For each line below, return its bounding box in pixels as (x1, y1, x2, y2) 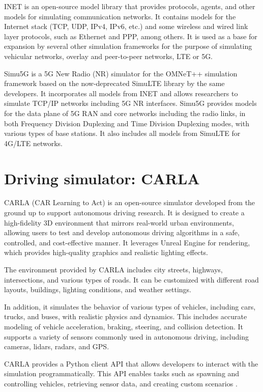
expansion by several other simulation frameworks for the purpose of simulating (4, 41, 252, 51)
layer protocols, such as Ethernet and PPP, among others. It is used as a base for (4, 31, 257, 41)
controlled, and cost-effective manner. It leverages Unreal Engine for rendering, (4, 237, 250, 247)
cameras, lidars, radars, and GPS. (4, 341, 109, 352)
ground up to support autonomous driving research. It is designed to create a (4, 207, 245, 218)
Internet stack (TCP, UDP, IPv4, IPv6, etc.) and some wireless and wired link (4, 21, 248, 32)
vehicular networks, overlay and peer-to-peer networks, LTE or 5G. (4, 50, 213, 61)
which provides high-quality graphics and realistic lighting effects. (4, 247, 209, 258)
